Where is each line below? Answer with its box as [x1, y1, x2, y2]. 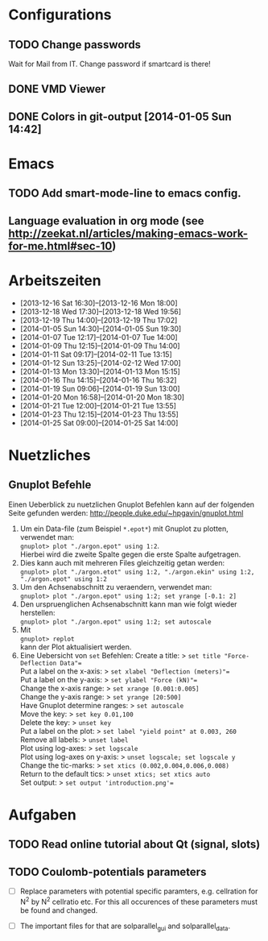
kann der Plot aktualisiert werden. [19, 642, 132, 652]
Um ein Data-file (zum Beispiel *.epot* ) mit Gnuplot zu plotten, [19, 524, 229, 533]
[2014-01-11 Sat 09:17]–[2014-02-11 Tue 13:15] [19, 349, 173, 359]
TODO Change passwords [8, 38, 142, 52]
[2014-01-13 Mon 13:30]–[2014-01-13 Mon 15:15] [19, 367, 181, 376]
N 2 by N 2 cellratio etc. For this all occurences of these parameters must [19, 896, 258, 906]
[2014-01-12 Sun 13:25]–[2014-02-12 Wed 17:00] [19, 358, 181, 367]
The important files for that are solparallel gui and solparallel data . [19, 921, 231, 932]
